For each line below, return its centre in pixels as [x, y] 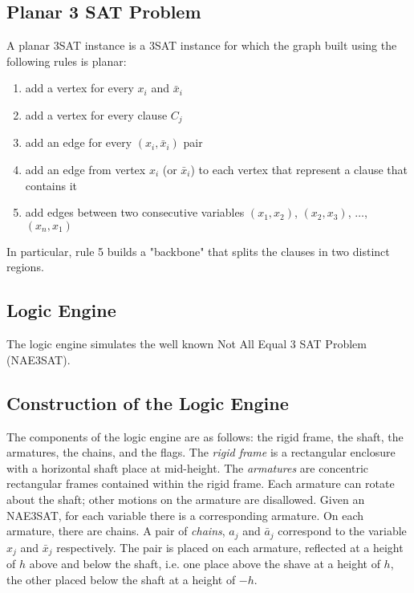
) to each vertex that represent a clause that [299, 170]
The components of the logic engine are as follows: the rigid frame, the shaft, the [205, 436]
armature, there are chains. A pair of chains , [116, 531]
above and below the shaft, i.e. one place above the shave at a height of [205, 564]
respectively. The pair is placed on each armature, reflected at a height [230, 547]
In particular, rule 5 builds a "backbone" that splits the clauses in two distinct [198, 251]
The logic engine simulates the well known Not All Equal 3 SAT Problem [187, 344]
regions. [25, 267]
